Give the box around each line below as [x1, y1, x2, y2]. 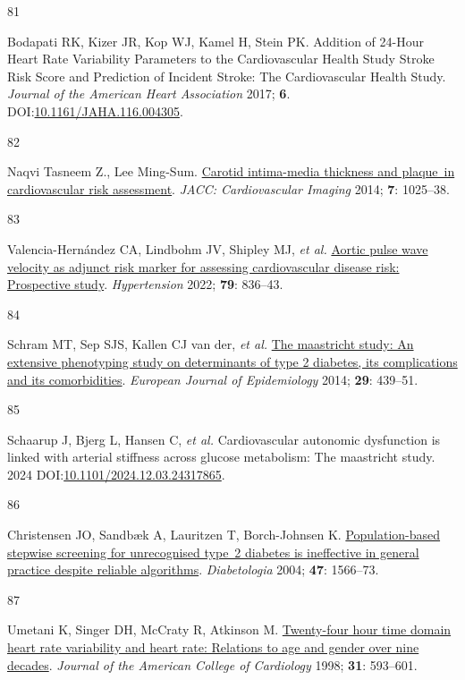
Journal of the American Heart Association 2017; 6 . [7, 84, 291, 103]
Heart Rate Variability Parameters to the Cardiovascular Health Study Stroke [7, 49, 435, 68]
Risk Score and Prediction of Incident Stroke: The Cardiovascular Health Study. [7, 66, 446, 85]
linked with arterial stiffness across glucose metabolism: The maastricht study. [7, 447, 435, 466]
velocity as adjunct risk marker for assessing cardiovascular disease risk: [7, 257, 400, 276]
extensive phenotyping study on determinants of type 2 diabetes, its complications [7, 352, 458, 370]
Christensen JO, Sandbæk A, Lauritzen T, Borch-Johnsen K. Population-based [7, 525, 441, 544]
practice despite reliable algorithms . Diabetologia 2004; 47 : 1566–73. [7, 560, 379, 579]
